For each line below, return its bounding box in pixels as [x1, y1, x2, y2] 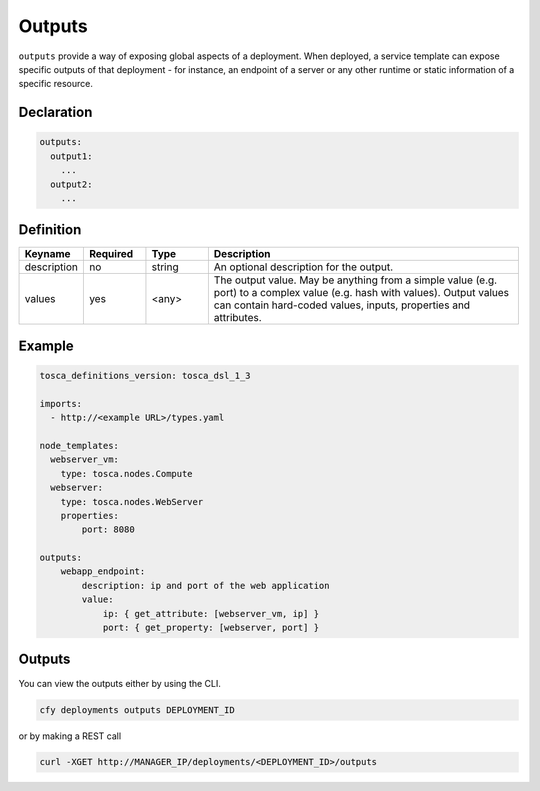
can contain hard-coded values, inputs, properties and [213, 298, 470, 312]
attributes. [213, 311, 262, 325]
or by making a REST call [18, 730, 122, 742]
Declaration [18, 104, 93, 121]
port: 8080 [81, 524, 135, 535]
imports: [39, 398, 83, 409]
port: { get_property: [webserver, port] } [102, 622, 320, 634]
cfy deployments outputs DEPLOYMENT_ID [39, 704, 235, 715]
